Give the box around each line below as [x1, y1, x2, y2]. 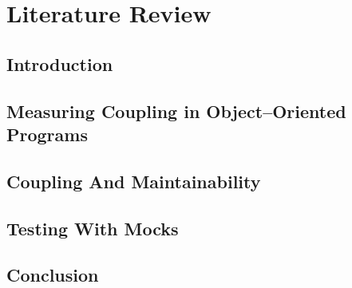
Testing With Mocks [6, 215, 179, 240]
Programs [6, 121, 88, 146]
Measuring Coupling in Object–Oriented [6, 98, 346, 123]
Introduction [6, 51, 113, 76]
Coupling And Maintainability [6, 168, 261, 193]
